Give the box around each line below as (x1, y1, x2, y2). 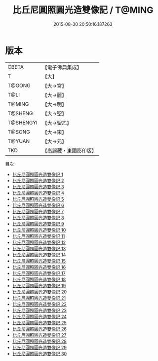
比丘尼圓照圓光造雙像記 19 (12, 282, 66, 288)
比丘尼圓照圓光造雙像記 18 (12, 276, 66, 282)
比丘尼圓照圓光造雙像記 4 (12, 190, 64, 196)
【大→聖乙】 (42, 119, 72, 126)
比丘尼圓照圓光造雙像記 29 (12, 344, 67, 350)
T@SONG (7, 128, 31, 135)
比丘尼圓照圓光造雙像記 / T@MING (12, 4, 154, 16)
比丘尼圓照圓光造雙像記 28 (12, 338, 67, 344)
